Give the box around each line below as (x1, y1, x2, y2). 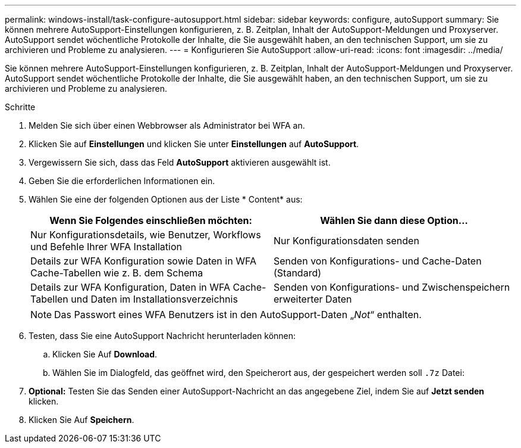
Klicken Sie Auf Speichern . (29, 415, 134, 425)
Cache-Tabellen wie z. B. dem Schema (30, 267, 203, 279)
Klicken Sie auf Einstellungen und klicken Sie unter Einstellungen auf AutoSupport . (29, 139, 359, 149)
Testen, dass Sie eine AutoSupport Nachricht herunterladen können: (29, 331, 296, 341)
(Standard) (274, 267, 322, 279)
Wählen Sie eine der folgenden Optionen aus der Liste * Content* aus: (29, 194, 303, 204)
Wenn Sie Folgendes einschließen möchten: (49, 214, 252, 226)
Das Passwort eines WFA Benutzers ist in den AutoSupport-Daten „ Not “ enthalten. (54, 309, 422, 321)
